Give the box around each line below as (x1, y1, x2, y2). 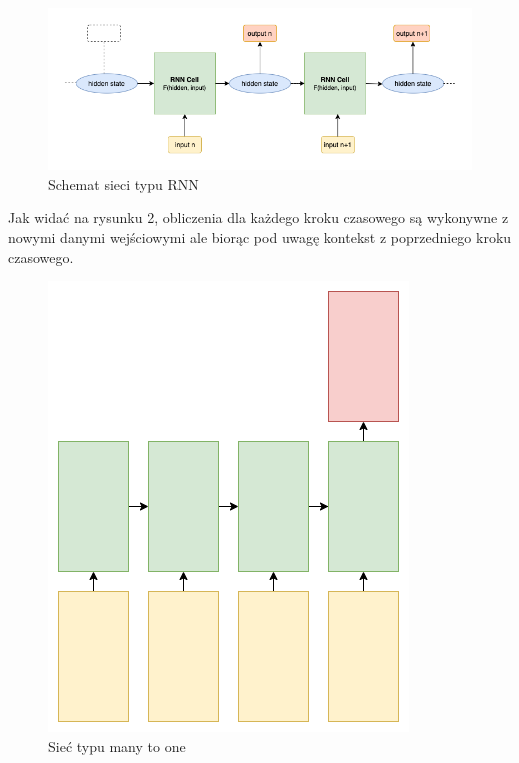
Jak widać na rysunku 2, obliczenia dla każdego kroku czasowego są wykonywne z (8, 207, 509, 228)
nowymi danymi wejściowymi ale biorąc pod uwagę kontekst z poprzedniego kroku (8, 226, 512, 247)
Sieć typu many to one (48, 735, 186, 756)
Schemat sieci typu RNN (48, 173, 199, 194)
